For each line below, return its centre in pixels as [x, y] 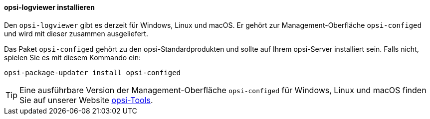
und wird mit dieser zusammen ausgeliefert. [76, 33]
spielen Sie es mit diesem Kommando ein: [72, 57]
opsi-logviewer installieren [50, 7]
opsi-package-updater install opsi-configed [93, 72]
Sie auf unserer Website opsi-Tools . [86, 100]
